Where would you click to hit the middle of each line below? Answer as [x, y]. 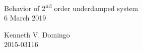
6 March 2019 [25, 18]
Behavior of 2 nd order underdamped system [71, 7]
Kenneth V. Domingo [37, 34]
